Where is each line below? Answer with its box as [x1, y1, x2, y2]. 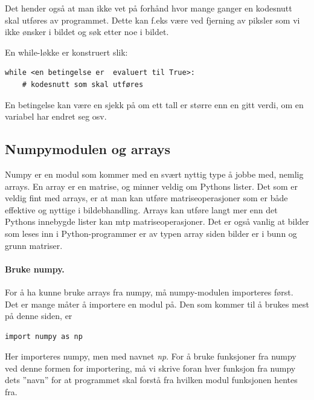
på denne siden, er [5, 309, 72, 322]
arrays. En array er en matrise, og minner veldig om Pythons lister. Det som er [5, 179, 298, 192]
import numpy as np [5, 332, 83, 341]
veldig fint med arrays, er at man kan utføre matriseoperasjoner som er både [5, 192, 288, 204]
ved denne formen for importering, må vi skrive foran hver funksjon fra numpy [5, 361, 296, 374]
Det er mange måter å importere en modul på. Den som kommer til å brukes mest [5, 297, 309, 310]
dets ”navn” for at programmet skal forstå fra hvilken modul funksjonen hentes [5, 373, 298, 386]
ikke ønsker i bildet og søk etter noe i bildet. [5, 25, 169, 38]
